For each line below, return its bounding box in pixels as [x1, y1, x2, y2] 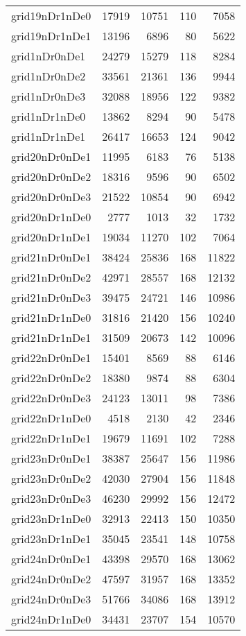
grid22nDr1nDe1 [11, 430, 91, 446]
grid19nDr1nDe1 [11, 28, 91, 44]
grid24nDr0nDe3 [11, 591, 91, 607]
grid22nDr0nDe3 [11, 390, 91, 406]
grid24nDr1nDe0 [11, 611, 91, 627]
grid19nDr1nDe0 [11, 8, 91, 24]
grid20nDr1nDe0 [11, 209, 91, 225]
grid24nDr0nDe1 [11, 551, 91, 567]
